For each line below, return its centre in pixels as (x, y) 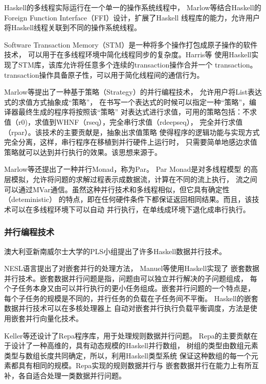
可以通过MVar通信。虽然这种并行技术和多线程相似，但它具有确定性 (117, 189)
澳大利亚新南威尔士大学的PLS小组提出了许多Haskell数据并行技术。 (115, 251)
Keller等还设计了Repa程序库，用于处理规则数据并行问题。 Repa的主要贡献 (127, 335)
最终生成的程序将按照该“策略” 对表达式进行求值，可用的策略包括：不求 (137, 112)
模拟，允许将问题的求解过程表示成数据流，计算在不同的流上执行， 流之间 (134, 179)
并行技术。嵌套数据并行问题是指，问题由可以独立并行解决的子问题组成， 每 (131, 278)
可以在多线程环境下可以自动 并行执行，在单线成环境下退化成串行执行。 (130, 209)
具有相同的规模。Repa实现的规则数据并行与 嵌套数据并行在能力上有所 (135, 365)
